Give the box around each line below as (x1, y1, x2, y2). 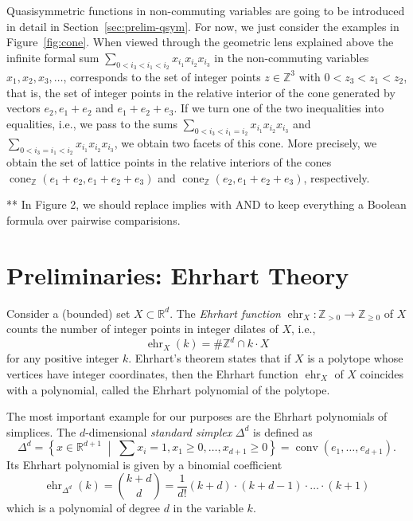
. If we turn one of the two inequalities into (173, 100, 384, 116)
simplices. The (6, 423, 76, 440)
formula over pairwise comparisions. (6, 211, 181, 228)
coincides (360, 365, 404, 382)
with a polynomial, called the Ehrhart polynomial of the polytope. (6, 381, 330, 398)
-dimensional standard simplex (85, 423, 232, 440)
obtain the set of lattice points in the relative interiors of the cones (6, 154, 332, 170)
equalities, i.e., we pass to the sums (6, 115, 178, 131)
